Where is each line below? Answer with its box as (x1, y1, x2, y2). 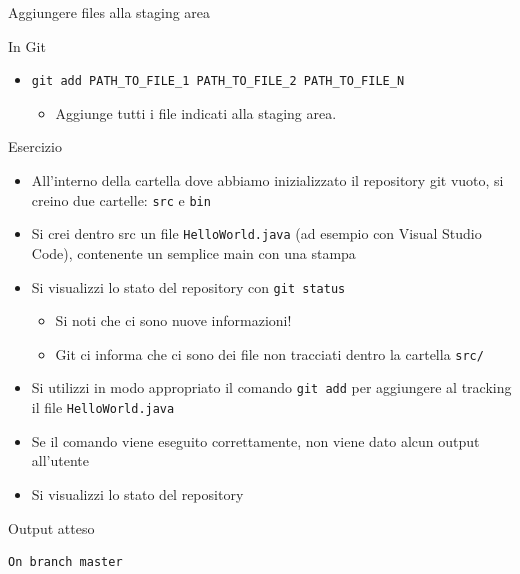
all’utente (31, 450, 89, 471)
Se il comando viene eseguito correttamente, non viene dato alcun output (31, 430, 480, 451)
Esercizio (8, 136, 62, 157)
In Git (8, 35, 46, 56)
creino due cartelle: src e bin (31, 189, 211, 210)
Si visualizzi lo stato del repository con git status (31, 276, 346, 297)
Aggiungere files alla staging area (8, 2, 211, 22)
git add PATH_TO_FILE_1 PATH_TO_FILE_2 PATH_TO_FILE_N (31, 74, 405, 89)
